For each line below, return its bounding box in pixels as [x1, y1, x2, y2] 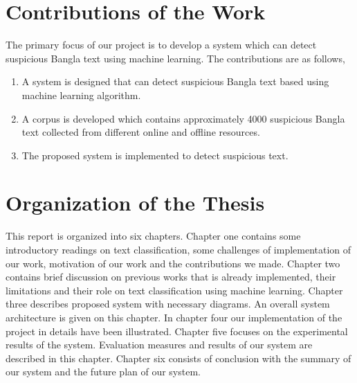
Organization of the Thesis [6, 188, 265, 217]
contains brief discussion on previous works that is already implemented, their [6, 269, 336, 284]
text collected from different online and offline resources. [21, 125, 260, 139]
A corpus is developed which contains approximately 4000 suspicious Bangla [21, 111, 345, 125]
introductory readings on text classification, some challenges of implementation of [6, 242, 351, 256]
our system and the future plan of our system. [6, 364, 201, 379]
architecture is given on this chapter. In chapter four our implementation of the [6, 310, 342, 324]
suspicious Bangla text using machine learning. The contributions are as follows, [6, 51, 345, 65]
